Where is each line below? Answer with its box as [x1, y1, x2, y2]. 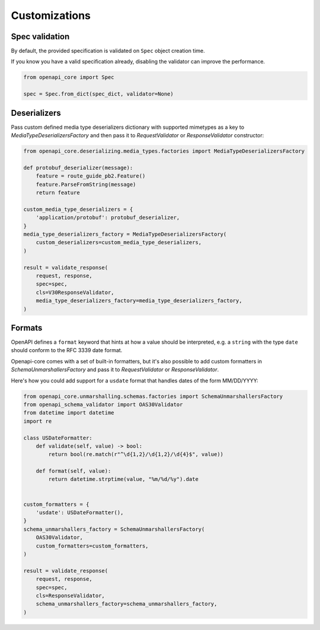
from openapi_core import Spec [23, 74, 115, 81]
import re [23, 417, 52, 425]
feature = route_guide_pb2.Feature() [36, 173, 146, 179]
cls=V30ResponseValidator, [36, 289, 115, 296]
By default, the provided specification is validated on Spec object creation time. [11, 48, 206, 55]
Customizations [11, 9, 91, 22]
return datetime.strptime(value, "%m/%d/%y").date [48, 476, 199, 483]
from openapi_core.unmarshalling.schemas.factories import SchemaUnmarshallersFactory [23, 392, 283, 400]
